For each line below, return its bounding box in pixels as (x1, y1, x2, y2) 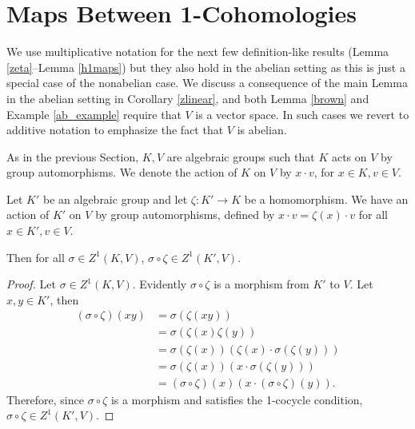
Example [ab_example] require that (6, 105, 182, 122)
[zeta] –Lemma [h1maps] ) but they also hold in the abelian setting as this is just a (6, 58, 405, 75)
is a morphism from (213, 276, 309, 292)
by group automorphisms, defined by (95, 206, 275, 223)
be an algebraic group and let (42, 190, 188, 207)
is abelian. (237, 121, 287, 138)
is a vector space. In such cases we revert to (195, 105, 409, 122)
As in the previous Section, (6, 148, 139, 165)
